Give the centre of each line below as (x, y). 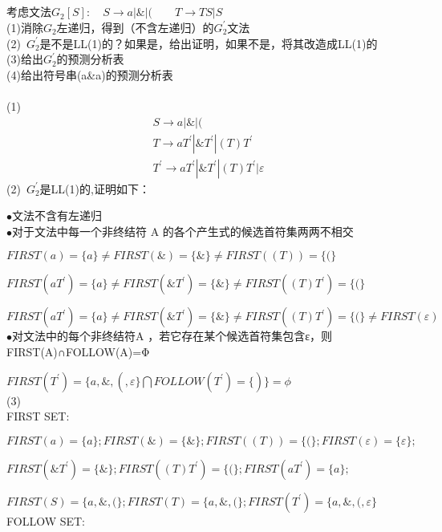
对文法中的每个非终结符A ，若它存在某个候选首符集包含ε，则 (172, 336)
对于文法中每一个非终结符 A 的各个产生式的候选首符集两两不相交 (183, 231)
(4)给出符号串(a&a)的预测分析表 (90, 74)
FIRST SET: (38, 416)
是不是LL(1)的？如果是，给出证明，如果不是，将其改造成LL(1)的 (209, 43)
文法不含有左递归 (57, 215)
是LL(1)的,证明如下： (95, 188)
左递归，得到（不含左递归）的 (135, 27)
